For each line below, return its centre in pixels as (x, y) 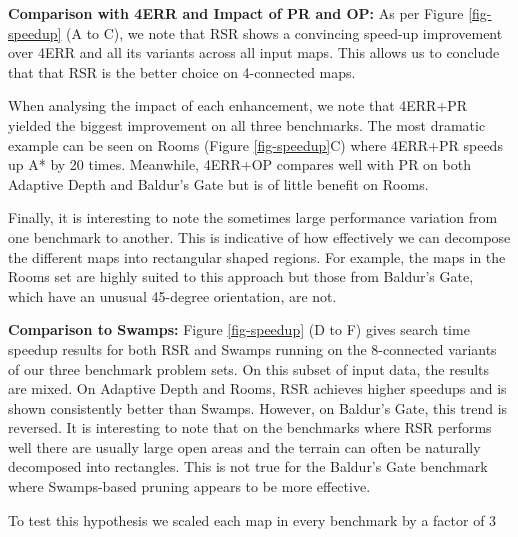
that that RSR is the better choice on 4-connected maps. (182, 71)
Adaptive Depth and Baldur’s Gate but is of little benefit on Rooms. (218, 183)
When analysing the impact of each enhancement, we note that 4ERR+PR (238, 105)
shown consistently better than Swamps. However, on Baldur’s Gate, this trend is (258, 407)
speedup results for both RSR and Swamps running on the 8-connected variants (252, 348)
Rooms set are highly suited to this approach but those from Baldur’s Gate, (241, 276)
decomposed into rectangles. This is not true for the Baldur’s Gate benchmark (248, 466)
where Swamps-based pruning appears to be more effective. (189, 486)
